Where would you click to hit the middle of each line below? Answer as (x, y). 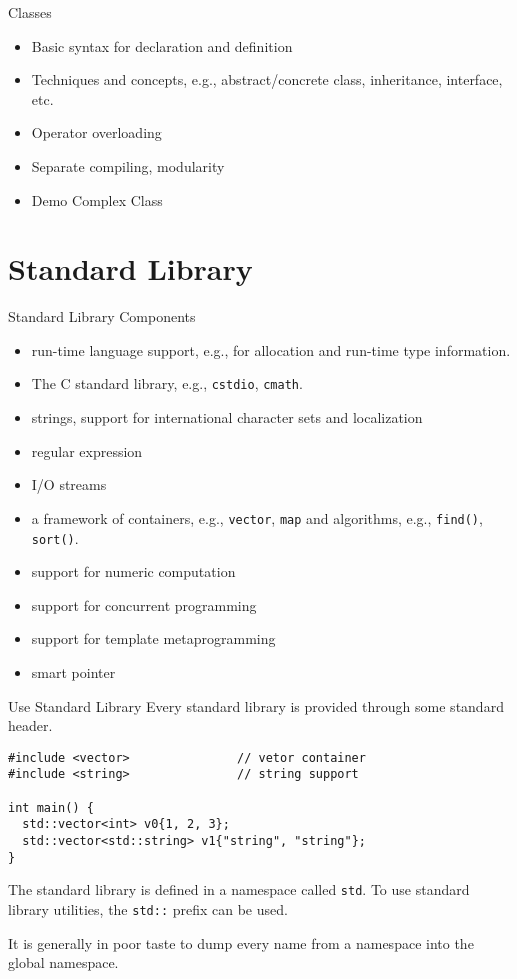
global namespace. (63, 962)
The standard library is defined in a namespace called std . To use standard (239, 889)
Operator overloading (96, 132)
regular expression (87, 450)
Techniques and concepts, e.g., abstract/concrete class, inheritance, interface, (267, 79)
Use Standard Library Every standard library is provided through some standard (256, 705)
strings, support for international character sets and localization (227, 417)
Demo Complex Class (97, 199)
